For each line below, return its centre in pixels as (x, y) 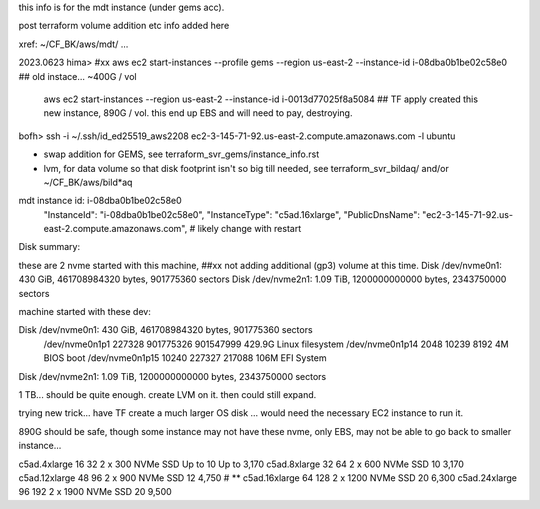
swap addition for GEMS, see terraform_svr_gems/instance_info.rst (181, 154)
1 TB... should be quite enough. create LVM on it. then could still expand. (167, 394)
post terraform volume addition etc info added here (124, 26)
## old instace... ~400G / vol (77, 76)
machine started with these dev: (85, 312)
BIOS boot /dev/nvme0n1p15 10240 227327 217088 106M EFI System (185, 358)
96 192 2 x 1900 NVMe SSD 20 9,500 (95, 492)
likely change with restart (249, 229)
